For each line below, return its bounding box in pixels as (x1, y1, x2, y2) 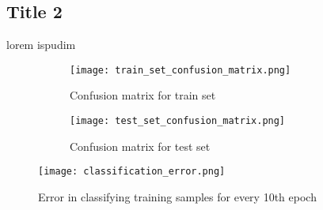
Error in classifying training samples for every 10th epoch (38, 188, 317, 204)
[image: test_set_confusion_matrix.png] (70, 115, 286, 127)
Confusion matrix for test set (70, 137, 211, 154)
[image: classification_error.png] (38, 166, 226, 178)
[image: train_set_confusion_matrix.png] (70, 64, 291, 76)
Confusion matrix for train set (70, 87, 216, 103)
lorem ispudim (6, 36, 76, 53)
